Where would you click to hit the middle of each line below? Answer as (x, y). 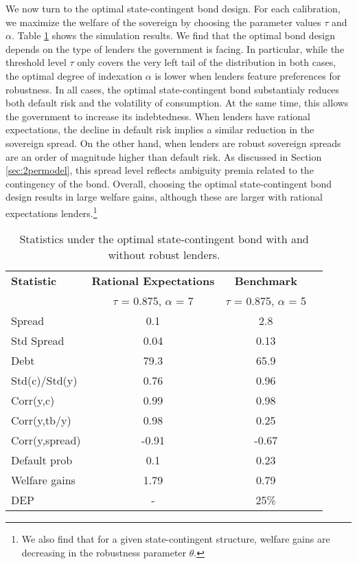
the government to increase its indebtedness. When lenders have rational (158, 116)
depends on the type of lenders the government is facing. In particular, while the (175, 48)
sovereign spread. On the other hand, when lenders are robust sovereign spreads (173, 143)
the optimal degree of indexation (74, 75)
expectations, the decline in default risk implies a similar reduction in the (160, 129)
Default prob (42, 460)
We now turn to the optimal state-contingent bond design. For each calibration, (173, 8)
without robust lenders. (164, 255)
